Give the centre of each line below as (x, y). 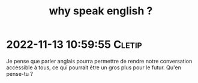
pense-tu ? (19, 73)
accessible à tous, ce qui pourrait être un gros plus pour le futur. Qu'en (94, 67)
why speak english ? (101, 11)
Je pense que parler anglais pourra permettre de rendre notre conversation (99, 61)
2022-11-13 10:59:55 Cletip (74, 44)
